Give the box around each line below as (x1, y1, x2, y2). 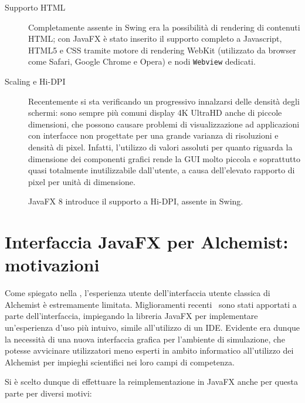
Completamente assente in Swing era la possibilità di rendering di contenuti (28, 21, 300, 33)
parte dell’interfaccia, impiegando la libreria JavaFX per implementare (5, 310, 258, 322)
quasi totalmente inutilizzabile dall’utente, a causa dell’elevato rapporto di (28, 164, 295, 176)
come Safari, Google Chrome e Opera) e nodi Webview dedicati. (28, 55, 256, 68)
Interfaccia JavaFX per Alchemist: (5, 230, 289, 254)
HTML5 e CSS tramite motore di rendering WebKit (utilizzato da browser (28, 43, 296, 56)
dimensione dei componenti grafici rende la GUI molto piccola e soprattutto (28, 152, 300, 164)
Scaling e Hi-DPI (5, 75, 66, 88)
